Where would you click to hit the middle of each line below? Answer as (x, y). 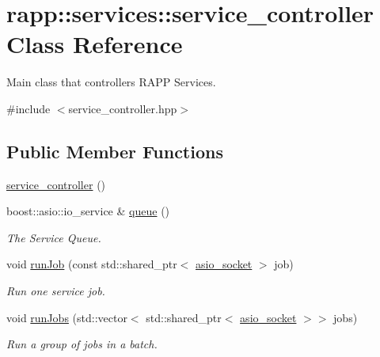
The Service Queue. (54, 237)
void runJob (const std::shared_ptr (92, 264)
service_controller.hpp (123, 108)
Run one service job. (56, 291)
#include (28, 108)
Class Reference (95, 44)
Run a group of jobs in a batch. (82, 344)
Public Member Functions (115, 151)
